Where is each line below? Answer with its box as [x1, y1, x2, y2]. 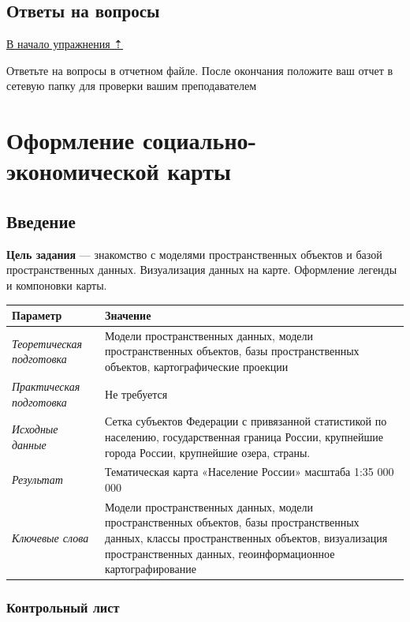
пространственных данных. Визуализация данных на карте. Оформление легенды [6, 261, 397, 278]
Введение [6, 208, 76, 233]
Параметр [12, 307, 62, 324]
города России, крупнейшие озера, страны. [105, 444, 311, 460]
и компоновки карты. [6, 276, 107, 293]
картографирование [105, 560, 196, 577]
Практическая [12, 377, 80, 394]
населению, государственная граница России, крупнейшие [105, 428, 384, 444]
